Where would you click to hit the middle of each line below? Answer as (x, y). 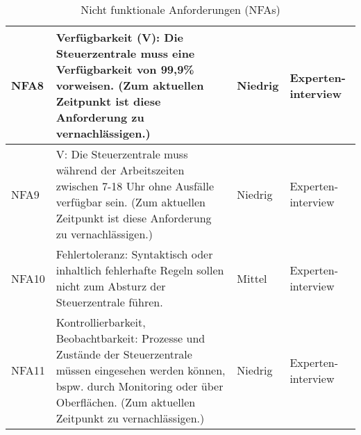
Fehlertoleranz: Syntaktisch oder (134, 254)
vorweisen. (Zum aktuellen (130, 85)
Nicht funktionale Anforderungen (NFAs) (180, 9)
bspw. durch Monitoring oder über (140, 386)
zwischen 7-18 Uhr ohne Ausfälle (135, 186)
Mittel (252, 278)
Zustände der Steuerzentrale (124, 354)
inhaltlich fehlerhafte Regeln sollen (140, 270)
